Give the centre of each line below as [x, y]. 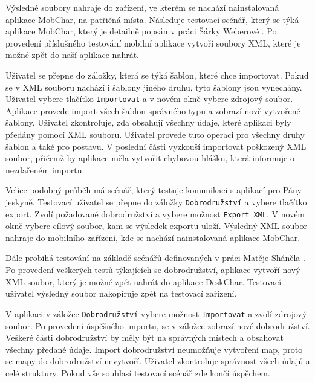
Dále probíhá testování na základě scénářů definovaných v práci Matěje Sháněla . [155, 258]
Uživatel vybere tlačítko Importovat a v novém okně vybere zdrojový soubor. [149, 99]
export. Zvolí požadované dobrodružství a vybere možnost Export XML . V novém [155, 214]
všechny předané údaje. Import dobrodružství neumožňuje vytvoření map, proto [154, 349]
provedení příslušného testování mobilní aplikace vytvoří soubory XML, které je [153, 43]
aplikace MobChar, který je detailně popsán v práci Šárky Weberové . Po [141, 31]
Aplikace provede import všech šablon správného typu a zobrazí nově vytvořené [153, 110]
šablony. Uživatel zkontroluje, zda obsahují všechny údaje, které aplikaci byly [148, 122]
